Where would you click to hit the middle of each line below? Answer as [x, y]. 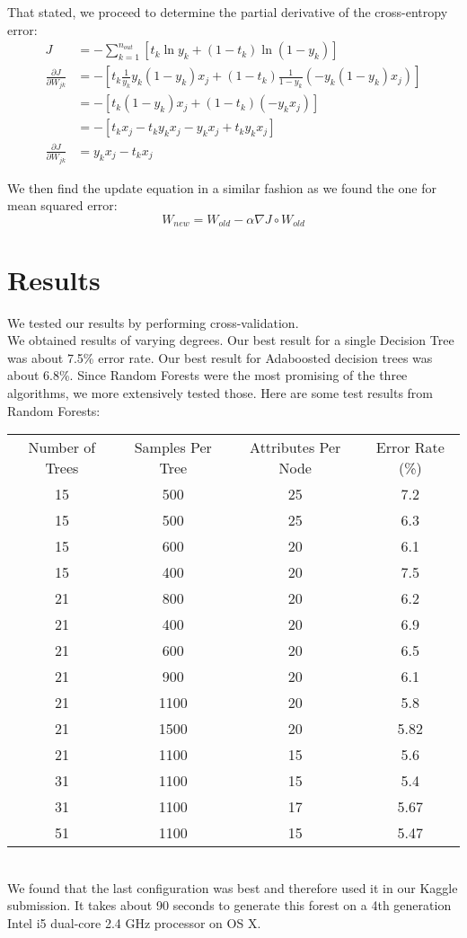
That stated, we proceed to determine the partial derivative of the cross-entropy [228, 12]
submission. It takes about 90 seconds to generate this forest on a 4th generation [229, 905]
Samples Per [173, 447]
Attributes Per [295, 447]
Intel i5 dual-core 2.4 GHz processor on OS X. [134, 922]
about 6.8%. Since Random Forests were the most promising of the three [207, 375]
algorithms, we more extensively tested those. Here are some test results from [220, 392]
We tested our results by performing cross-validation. [153, 322]
